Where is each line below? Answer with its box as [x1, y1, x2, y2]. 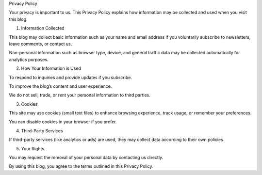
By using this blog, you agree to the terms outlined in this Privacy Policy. [9, 163, 153, 169]
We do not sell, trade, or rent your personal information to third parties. [9, 92, 150, 98]
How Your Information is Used [21, 65, 81, 71]
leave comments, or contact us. [9, 41, 72, 47]
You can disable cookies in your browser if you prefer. [9, 119, 117, 125]
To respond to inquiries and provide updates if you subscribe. [9, 74, 132, 80]
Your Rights [21, 145, 45, 151]
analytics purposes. [9, 56, 49, 63]
